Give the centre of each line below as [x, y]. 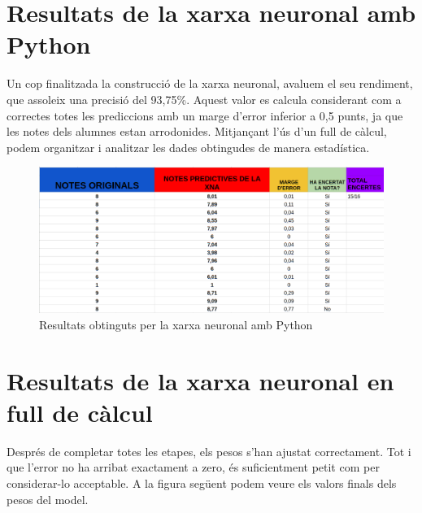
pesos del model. [48, 499]
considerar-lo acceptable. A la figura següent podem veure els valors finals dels [202, 483]
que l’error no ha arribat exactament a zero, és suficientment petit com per [193, 467]
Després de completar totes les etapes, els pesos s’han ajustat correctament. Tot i [209, 451]
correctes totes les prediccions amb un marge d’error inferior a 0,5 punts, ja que [205, 115]
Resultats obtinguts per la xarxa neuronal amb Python [176, 324]
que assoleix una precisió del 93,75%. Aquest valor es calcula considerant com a [204, 99]
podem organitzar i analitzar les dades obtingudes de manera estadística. [188, 147]
